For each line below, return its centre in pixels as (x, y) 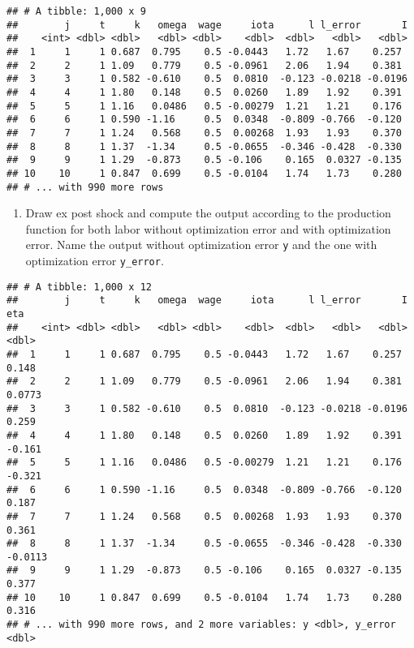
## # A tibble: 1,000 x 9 (76, 11)
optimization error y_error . (95, 261)
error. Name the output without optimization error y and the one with (201, 245)
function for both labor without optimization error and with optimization (208, 228)
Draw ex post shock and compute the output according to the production (208, 213)
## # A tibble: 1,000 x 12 (79, 287)
